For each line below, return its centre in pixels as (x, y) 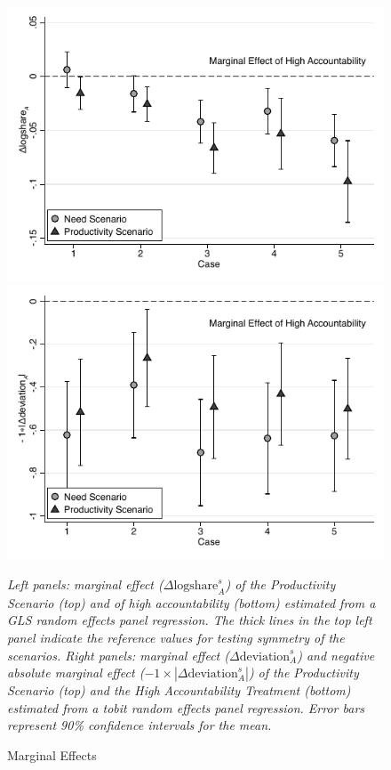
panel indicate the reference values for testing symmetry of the (176, 638)
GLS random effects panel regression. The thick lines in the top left (190, 620)
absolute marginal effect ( (76, 673)
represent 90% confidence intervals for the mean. (140, 725)
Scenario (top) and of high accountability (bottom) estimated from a (192, 602)
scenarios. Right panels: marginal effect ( (118, 655)
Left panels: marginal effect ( (85, 584)
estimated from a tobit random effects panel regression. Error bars (186, 707)
